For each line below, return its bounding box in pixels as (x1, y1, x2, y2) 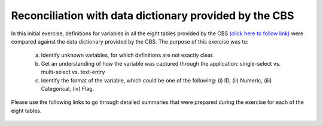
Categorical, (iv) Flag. (41, 85, 95, 92)
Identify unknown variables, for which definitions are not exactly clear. (41, 51, 214, 59)
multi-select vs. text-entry (41, 69, 105, 76)
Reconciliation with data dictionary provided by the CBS (11, 9, 294, 22)
